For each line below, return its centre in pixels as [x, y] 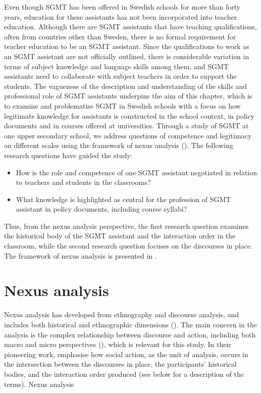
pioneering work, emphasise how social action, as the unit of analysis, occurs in [126, 354]
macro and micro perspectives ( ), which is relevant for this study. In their [118, 344]
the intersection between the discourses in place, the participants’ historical [120, 364]
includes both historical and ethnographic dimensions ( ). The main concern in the [130, 324]
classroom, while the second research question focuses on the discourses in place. [128, 246]
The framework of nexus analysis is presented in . [81, 255]
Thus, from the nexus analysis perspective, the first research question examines [126, 226]
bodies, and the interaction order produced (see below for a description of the [124, 374]
